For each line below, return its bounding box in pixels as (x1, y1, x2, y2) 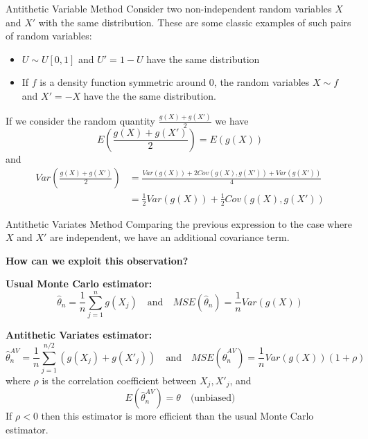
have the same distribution (146, 51, 260, 66)
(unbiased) (190, 393, 236, 404)
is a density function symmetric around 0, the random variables (40, 75, 310, 89)
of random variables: (6, 28, 92, 43)
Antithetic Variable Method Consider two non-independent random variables (6, 1, 332, 15)
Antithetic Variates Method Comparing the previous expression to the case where (6, 216, 352, 231)
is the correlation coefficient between (42, 373, 197, 387)
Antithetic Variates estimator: (6, 328, 152, 342)
